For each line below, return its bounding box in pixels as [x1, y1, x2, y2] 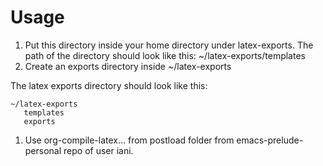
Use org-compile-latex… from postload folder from [24, 134, 235, 146]
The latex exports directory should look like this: [10, 79, 208, 91]
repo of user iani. [63, 144, 134, 156]
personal [24, 144, 62, 156]
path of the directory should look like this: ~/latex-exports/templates [24, 49, 306, 61]
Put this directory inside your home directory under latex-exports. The [24, 39, 314, 51]
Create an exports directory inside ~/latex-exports [24, 60, 232, 72]
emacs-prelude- [236, 134, 304, 146]
